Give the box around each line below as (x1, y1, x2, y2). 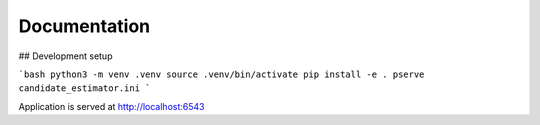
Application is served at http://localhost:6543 (18, 100, 205, 112)
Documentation (18, 15, 151, 37)
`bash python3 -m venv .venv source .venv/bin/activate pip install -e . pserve (18, 68, 425, 80)
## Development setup (18, 50, 113, 62)
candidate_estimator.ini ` (18, 83, 151, 94)
